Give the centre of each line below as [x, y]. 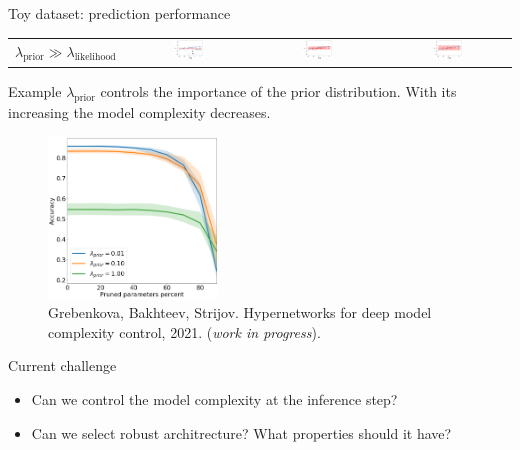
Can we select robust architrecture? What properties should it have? [241, 432]
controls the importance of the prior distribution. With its [278, 91]
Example [35, 91]
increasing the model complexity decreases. [139, 111]
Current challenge [62, 365]
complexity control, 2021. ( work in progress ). [184, 331]
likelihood [95, 57]
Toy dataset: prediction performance [119, 13]
